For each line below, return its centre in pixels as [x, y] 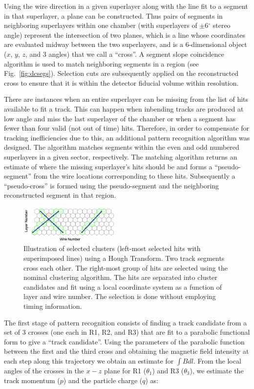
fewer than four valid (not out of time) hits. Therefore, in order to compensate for [127, 128]
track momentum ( [32, 380]
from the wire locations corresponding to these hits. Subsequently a [134, 176]
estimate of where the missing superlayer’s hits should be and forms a [108, 166]
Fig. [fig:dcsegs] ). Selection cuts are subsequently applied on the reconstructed [121, 73]
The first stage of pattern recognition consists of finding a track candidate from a [126, 322]
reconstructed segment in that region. [60, 195]
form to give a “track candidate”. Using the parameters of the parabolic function [124, 341]
